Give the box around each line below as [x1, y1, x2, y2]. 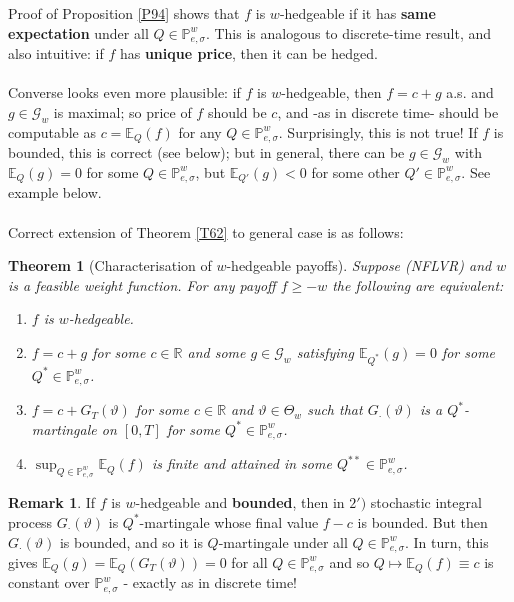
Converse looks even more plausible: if [8, 82, 241, 103]
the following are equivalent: [332, 274, 504, 295]
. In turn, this [405, 531, 489, 552]
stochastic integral [370, 492, 482, 513]
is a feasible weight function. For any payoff [8, 274, 276, 295]
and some [187, 341, 246, 362]
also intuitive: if [8, 43, 104, 64]
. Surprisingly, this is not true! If [278, 121, 478, 142]
